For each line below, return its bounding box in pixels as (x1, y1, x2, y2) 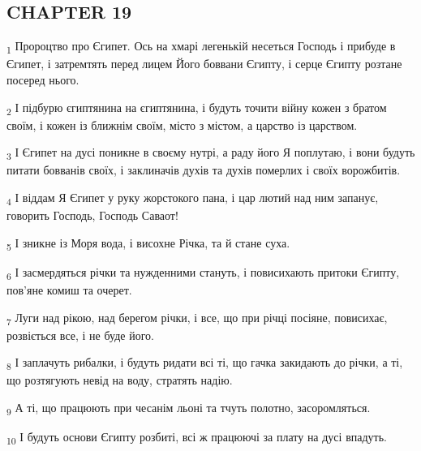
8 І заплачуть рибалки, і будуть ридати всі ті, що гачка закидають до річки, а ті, (6, 354, 403, 373)
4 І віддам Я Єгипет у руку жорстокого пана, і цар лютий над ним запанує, (6, 188, 379, 208)
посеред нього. (6, 71, 79, 88)
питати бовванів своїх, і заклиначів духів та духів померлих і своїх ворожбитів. (6, 161, 401, 178)
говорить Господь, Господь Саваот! (6, 207, 178, 224)
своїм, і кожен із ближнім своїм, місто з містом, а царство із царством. (6, 116, 358, 133)
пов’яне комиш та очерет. (6, 281, 132, 298)
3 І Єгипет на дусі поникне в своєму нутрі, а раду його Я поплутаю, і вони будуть (6, 144, 415, 163)
